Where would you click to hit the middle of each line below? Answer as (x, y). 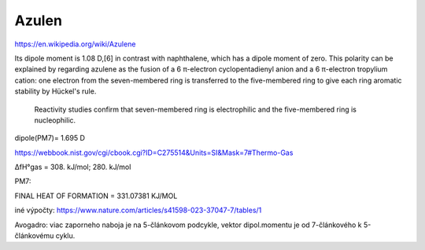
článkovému (34, 236)
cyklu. (65, 236)
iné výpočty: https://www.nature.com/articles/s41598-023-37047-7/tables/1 (138, 210)
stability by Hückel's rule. (55, 91)
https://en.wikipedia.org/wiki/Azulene (75, 44)
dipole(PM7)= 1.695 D (50, 138)
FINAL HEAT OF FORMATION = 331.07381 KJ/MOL (96, 196)
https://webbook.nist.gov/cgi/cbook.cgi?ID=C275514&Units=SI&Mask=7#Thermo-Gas (154, 153)
